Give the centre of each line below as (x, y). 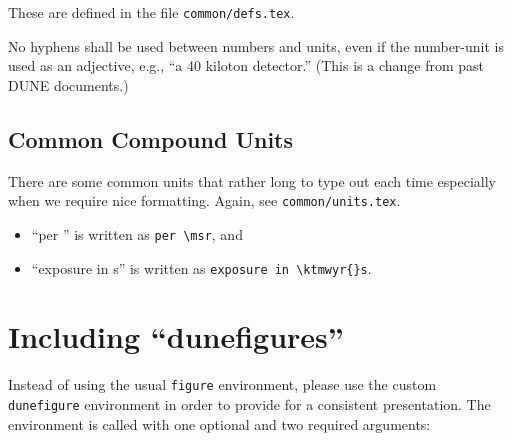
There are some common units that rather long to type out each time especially (252, 180)
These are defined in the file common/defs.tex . (151, 12)
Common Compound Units (151, 138)
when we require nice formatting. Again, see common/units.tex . (204, 200)
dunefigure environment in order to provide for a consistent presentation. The (249, 403)
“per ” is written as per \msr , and (137, 233)
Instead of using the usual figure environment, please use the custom (222, 384)
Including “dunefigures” (176, 336)
